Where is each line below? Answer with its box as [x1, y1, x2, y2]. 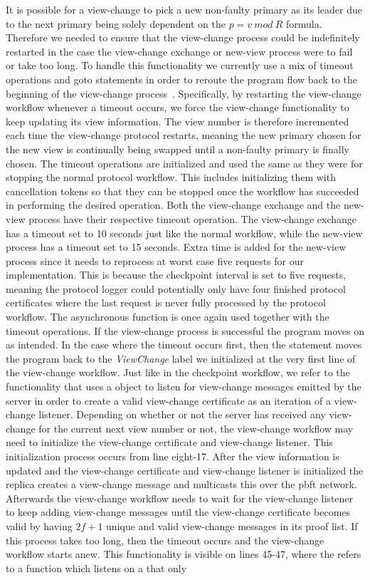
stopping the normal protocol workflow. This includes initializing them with [6, 170, 336, 185]
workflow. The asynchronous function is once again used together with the [6, 309, 329, 324]
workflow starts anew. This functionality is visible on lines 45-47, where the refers [6, 547, 361, 561]
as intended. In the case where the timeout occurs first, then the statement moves [6, 337, 362, 352]
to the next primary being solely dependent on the [6, 16, 226, 31]
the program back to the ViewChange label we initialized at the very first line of [6, 351, 356, 366]
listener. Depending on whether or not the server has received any [38, 407, 326, 422]
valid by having [6, 518, 73, 533]
